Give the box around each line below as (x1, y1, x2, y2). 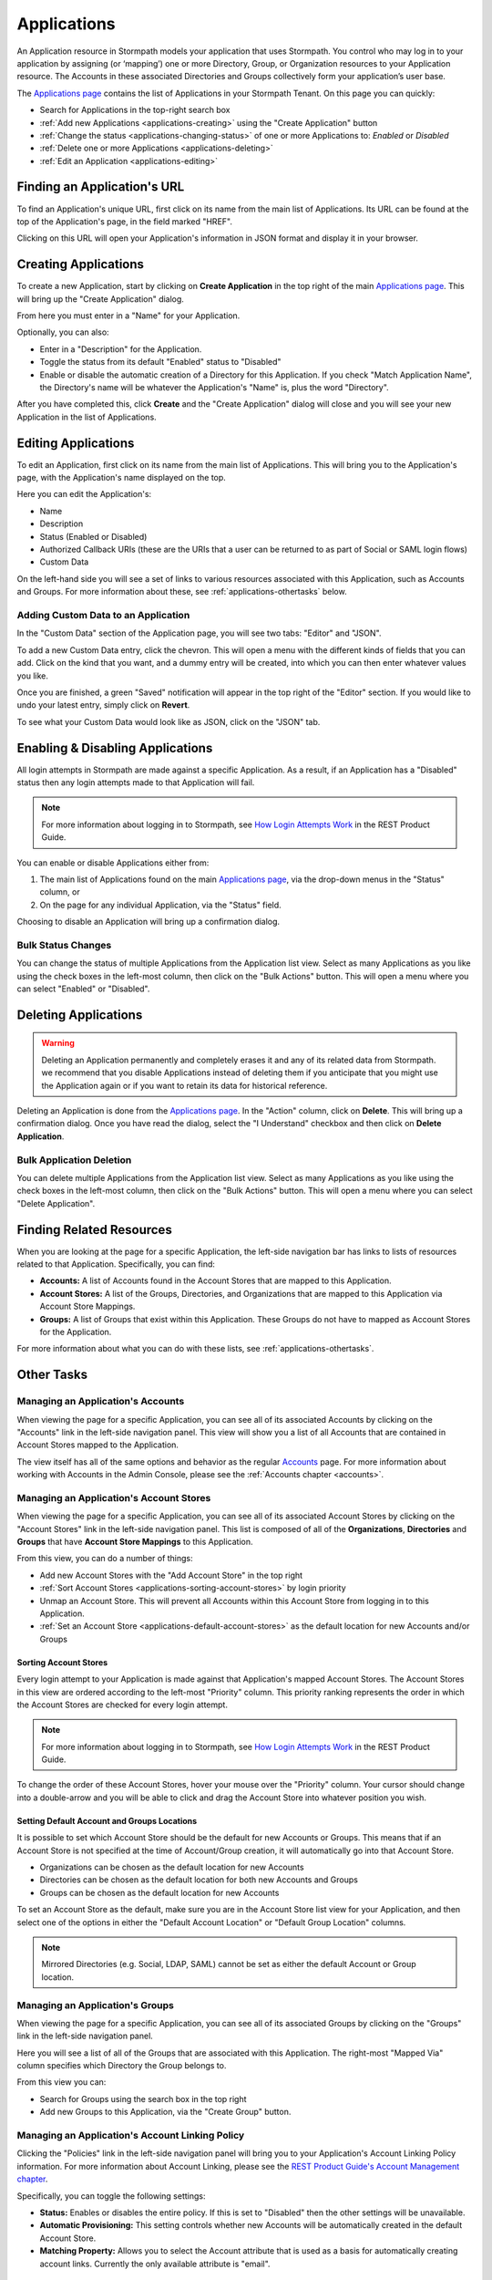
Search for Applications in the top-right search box (39, 105, 231, 116)
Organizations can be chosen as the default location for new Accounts (39, 1861, 304, 1873)
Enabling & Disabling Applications (16, 740, 213, 756)
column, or (39, 886, 81, 897)
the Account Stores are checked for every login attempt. (16, 1699, 228, 1710)
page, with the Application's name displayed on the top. (16, 472, 227, 483)
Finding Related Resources (16, 1222, 172, 1238)
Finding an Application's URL (16, 179, 185, 195)
